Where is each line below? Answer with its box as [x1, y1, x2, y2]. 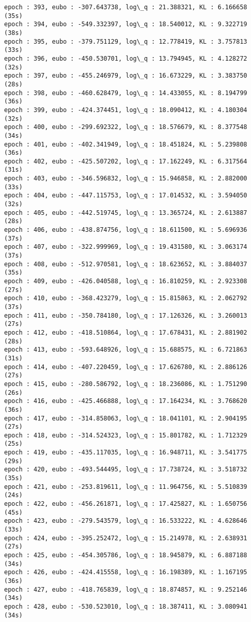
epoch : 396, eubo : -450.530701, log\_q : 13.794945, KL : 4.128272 [4, 54, 247, 62]
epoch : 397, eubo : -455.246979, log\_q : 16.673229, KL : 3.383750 [4, 72, 247, 80]
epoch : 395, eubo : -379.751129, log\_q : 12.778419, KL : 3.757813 [4, 38, 247, 45]
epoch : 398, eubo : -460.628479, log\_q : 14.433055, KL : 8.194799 [4, 89, 247, 97]
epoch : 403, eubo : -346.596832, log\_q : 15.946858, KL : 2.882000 [4, 175, 247, 182]
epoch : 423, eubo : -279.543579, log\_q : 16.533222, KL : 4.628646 [4, 517, 247, 525]
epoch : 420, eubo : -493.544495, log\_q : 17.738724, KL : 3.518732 [4, 466, 247, 473]
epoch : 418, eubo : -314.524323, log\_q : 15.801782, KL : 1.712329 [4, 431, 247, 439]
